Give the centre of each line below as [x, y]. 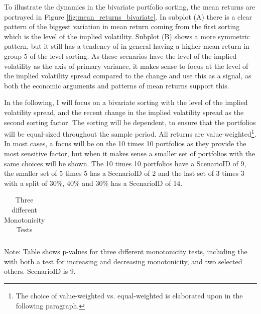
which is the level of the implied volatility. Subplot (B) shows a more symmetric [127, 36]
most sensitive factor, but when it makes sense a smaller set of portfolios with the [130, 153]
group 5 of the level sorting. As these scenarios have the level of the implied [120, 56]
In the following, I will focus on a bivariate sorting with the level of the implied [126, 102]
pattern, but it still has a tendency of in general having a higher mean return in [127, 46]
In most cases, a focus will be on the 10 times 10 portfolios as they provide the [125, 143]
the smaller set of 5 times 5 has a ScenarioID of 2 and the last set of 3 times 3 [124, 173]
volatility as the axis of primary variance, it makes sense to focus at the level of [126, 66]
